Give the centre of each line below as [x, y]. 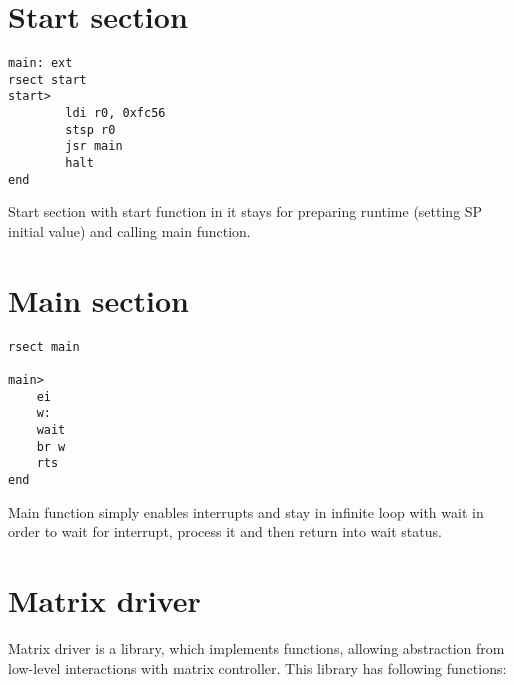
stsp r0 [90, 129]
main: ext [40, 63]
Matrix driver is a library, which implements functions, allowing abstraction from [256, 647]
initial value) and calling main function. [129, 230]
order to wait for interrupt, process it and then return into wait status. [225, 531]
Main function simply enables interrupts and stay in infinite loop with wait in [246, 511]
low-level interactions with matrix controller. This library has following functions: [257, 667]
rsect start [47, 79]
